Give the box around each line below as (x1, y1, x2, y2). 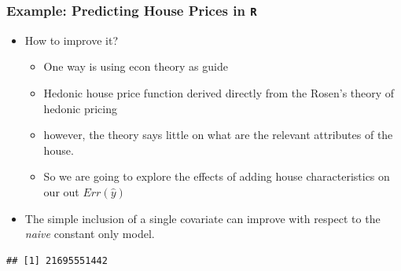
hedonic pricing (43, 100, 117, 116)
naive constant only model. (24, 225, 155, 242)
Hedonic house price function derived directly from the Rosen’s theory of (43, 84, 395, 101)
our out (43, 183, 79, 200)
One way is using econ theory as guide (43, 58, 228, 75)
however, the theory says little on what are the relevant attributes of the (43, 126, 393, 143)
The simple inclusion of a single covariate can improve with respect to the (24, 210, 381, 226)
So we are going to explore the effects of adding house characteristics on (43, 168, 390, 185)
